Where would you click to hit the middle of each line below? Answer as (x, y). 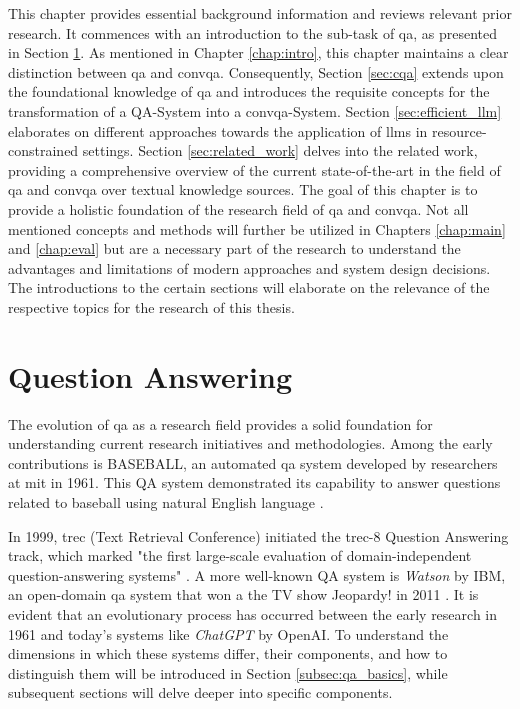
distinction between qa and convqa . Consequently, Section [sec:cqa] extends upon (256, 71)
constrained (43, 150)
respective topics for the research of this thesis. (151, 306)
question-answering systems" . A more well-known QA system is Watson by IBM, (257, 574)
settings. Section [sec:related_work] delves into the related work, (280, 150)
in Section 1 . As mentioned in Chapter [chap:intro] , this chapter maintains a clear (258, 52)
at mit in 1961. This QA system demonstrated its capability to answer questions (254, 482)
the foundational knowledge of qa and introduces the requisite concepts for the (249, 91)
